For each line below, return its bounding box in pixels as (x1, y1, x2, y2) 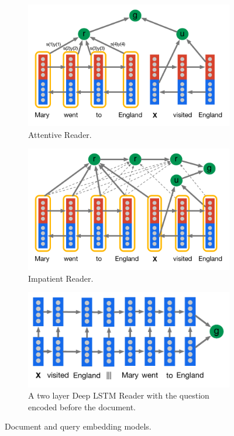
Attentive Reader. (28, 128, 92, 140)
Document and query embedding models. (5, 420, 152, 432)
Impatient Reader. (28, 272, 94, 284)
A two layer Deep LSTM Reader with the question (28, 389, 209, 402)
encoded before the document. (28, 400, 136, 413)
